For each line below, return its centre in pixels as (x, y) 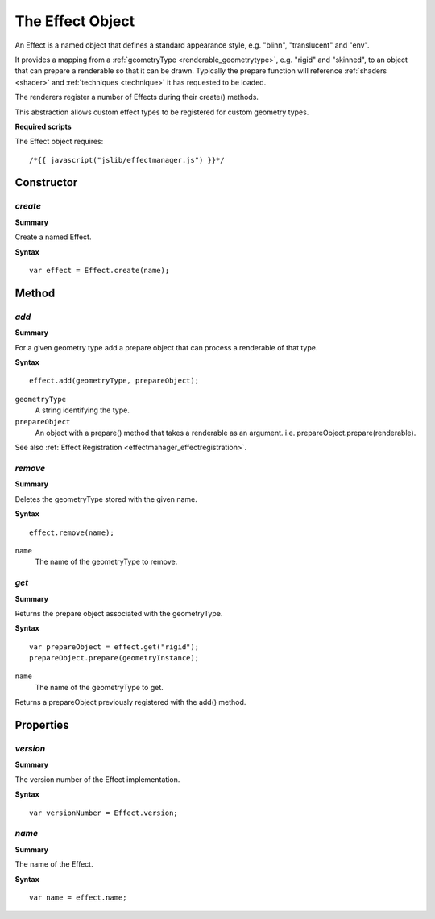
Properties (42, 725)
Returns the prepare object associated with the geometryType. (119, 613)
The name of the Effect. (54, 864)
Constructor (46, 182)
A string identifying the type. (83, 410)
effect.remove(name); (72, 532)
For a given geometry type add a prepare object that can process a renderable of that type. (166, 347)
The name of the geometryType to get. (99, 687)
